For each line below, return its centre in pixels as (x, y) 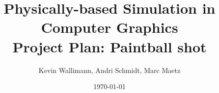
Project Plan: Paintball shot (109, 46)
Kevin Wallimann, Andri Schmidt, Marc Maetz (109, 70)
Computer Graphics (109, 27)
